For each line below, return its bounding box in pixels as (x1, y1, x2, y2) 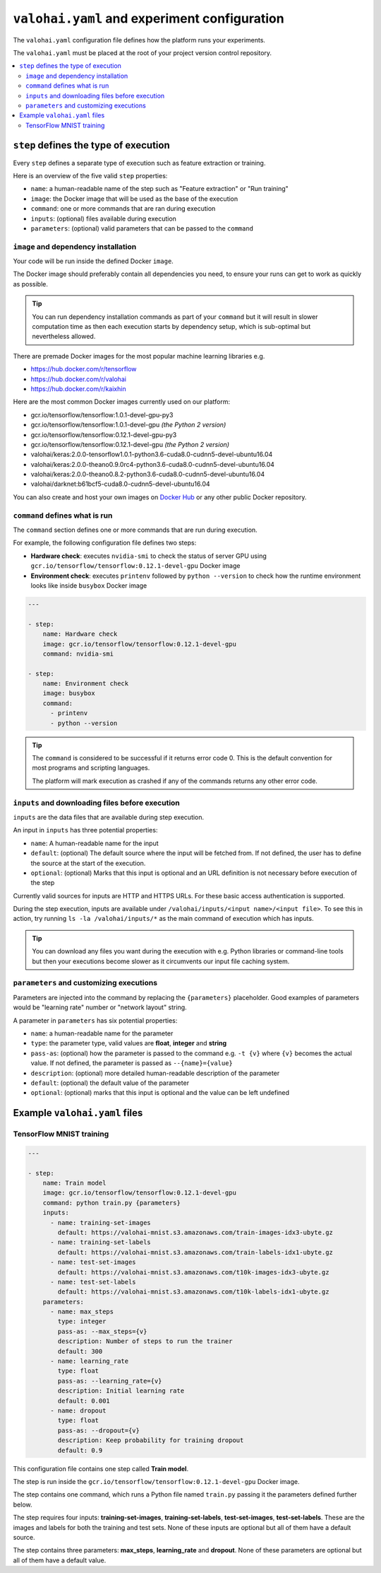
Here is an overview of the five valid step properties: (13, 171, 168, 180)
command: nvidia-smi (42, 649, 114, 658)
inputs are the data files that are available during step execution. (13, 813, 205, 821)
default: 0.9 (57, 1446, 103, 1454)
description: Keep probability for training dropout (57, 1436, 244, 1444)
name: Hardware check (42, 630, 118, 638)
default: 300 (57, 1347, 103, 1355)
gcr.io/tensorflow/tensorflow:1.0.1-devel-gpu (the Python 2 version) (30, 421, 226, 429)
